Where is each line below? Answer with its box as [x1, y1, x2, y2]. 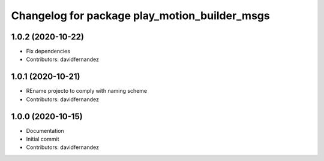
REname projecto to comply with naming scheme [26, 87, 147, 95]
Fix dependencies [26, 48, 70, 55]
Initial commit [26, 135, 59, 143]
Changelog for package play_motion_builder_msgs [11, 9, 270, 22]
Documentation [26, 127, 64, 134]
